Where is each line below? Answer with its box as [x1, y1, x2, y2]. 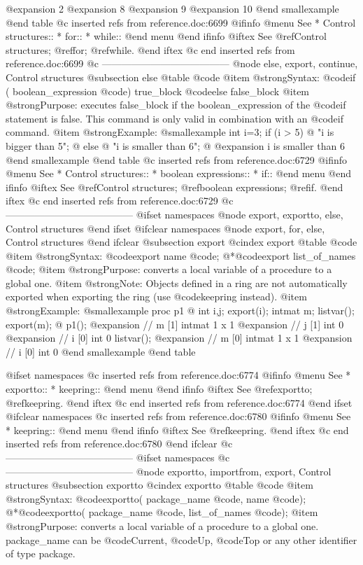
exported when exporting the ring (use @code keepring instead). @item [6, 289, 307, 304]
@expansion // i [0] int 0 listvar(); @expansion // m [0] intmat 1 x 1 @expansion [6, 330, 353, 345]
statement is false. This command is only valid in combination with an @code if [6, 111, 343, 125]
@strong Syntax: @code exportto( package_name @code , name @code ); [6, 491, 306, 505]
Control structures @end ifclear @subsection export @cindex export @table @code [6, 235, 357, 249]
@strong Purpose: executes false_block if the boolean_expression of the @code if [6, 97, 346, 112]
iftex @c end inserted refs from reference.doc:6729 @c [6, 193, 234, 208]
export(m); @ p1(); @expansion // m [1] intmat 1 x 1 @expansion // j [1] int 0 [6, 316, 344, 331]
